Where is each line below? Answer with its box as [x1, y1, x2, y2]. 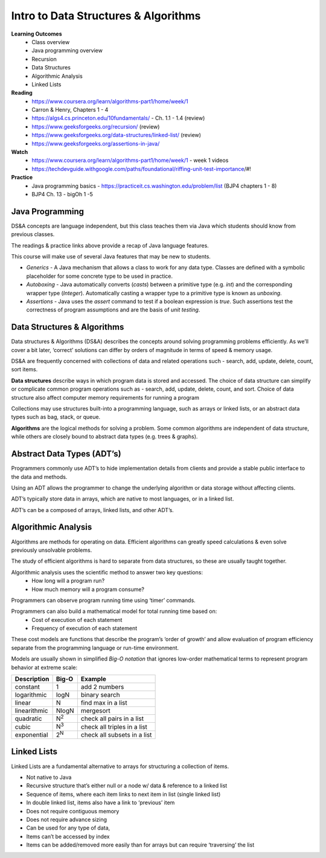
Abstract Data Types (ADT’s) [11, 449, 121, 459]
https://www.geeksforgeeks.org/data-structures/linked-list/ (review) [31, 132, 202, 139]
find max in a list [80, 699, 128, 707]
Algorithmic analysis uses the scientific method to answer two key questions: [11, 568, 203, 576]
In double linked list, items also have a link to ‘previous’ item [26, 799, 175, 806]
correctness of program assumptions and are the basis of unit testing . [26, 306, 200, 313]
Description [14, 675, 50, 684]
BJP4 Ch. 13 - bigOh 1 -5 [31, 190, 94, 197]
